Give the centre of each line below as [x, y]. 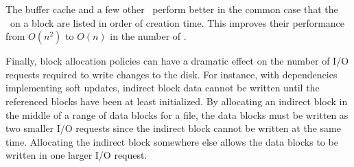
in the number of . [148, 36]
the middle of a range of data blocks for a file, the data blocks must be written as [177, 114]
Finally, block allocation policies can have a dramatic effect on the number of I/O [177, 61]
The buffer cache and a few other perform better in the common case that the [172, 9]
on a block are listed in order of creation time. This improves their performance [177, 22]
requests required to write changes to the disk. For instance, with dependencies [172, 74]
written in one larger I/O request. [76, 155]
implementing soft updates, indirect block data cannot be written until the [163, 88]
